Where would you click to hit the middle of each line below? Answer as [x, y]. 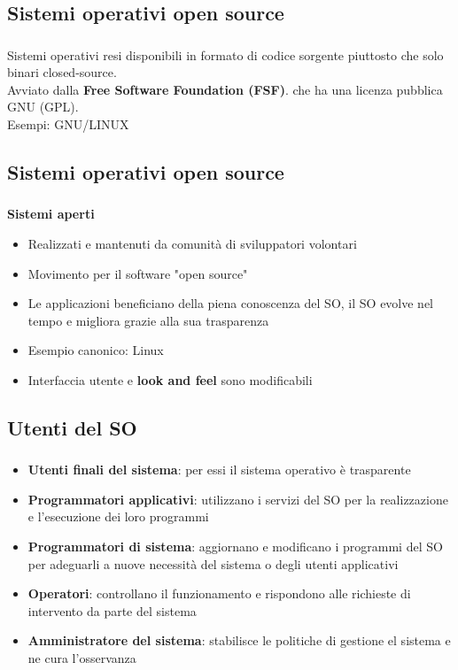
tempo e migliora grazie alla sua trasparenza [148, 320]
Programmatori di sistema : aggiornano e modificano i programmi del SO [235, 547]
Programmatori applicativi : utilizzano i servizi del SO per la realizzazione [238, 499]
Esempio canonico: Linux [96, 350]
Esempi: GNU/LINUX [68, 124]
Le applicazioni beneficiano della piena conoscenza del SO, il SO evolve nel [231, 303]
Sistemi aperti [51, 214]
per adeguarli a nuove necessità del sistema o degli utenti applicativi [213, 563]
